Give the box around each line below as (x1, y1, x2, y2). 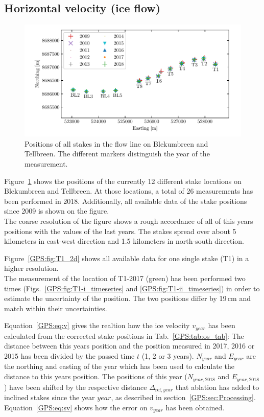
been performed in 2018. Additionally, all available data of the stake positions (4, 195, 247, 206)
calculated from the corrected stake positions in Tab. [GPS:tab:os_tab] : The (4, 330, 244, 341)
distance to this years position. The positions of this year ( (4, 371, 187, 382)
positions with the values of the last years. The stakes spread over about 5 (4, 225, 236, 236)
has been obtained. (165, 402, 225, 412)
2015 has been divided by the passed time (4, 351, 135, 361)
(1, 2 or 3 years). (141, 351, 194, 361)
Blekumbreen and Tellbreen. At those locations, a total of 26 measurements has (4, 186, 253, 196)
